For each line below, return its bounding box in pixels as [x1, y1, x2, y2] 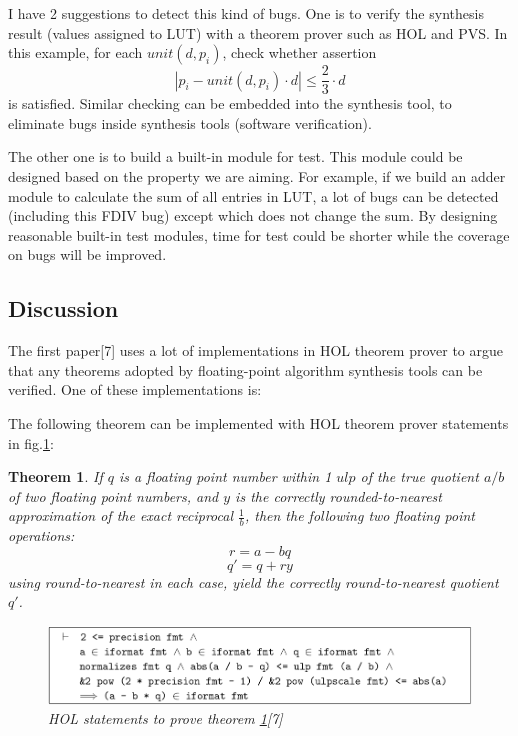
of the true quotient [360, 466, 479, 487]
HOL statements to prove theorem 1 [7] [48, 708, 283, 729]
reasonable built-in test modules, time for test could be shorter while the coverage [8, 224, 510, 245]
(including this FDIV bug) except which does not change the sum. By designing [8, 205, 498, 226]
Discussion [8, 293, 119, 324]
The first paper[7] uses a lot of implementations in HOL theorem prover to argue [8, 340, 503, 361]
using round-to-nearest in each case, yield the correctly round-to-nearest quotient [8, 571, 499, 592]
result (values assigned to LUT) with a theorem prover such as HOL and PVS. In [8, 22, 508, 43]
